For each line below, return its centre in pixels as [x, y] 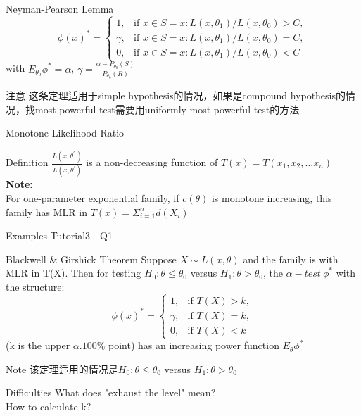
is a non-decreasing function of [152, 162]
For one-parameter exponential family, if [93, 197]
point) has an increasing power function [194, 345]
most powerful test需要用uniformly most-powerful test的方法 [167, 109]
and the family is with [291, 259]
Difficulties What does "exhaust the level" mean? [111, 392]
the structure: [35, 286]
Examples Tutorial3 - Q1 [59, 235]
